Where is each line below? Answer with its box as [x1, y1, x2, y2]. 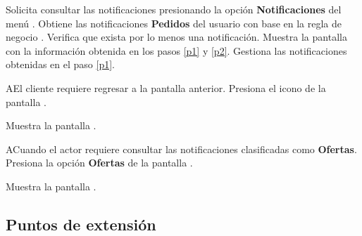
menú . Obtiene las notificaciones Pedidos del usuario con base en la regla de [6, 15, 342, 30]
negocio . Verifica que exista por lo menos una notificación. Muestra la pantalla [6, 29, 347, 44]
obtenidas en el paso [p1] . [6, 57, 115, 72]
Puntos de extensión [6, 213, 156, 235]
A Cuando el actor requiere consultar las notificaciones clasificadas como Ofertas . [6, 141, 357, 156]
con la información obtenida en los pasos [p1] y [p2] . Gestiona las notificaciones [6, 43, 347, 58]
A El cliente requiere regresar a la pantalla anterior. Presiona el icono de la [6, 80, 326, 95]
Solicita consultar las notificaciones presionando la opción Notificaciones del [6, 2, 342, 16]
